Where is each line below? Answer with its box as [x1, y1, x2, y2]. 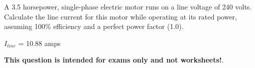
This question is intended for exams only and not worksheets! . [4, 54, 224, 65]
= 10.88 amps [18, 37, 61, 48]
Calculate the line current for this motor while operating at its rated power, [4, 11, 237, 21]
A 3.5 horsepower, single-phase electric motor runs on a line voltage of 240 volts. [4, 1, 252, 11]
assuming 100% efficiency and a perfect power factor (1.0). [4, 21, 184, 31]
